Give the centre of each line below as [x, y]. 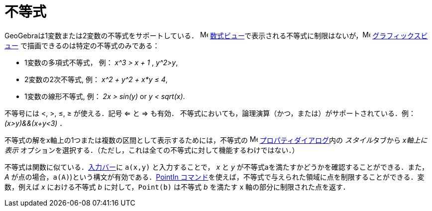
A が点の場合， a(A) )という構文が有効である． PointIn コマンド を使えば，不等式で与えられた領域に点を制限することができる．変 [215, 177]
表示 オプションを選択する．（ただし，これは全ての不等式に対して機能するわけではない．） [152, 150]
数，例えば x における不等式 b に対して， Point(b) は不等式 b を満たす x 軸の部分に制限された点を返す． [177, 187]
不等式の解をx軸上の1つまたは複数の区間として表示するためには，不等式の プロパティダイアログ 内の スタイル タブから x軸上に [216, 140]
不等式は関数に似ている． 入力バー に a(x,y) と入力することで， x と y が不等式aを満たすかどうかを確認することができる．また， [217, 167]
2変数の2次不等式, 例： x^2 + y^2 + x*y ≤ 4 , [96, 79]
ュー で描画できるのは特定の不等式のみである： [82, 45]
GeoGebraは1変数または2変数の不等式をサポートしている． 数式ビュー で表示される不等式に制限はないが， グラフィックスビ [216, 35]
